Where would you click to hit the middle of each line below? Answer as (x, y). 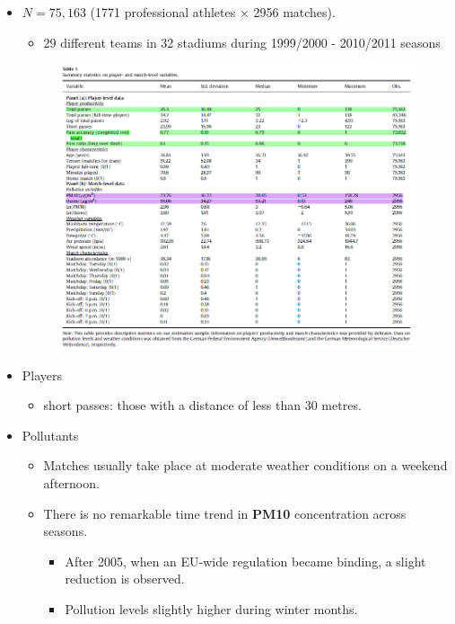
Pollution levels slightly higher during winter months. (211, 608)
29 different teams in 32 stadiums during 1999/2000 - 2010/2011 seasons (242, 42)
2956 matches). (294, 12)
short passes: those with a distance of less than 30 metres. (202, 405)
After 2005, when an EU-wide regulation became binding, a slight (245, 561)
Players (42, 374)
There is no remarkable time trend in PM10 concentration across (225, 513)
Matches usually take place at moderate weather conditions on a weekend (245, 465)
